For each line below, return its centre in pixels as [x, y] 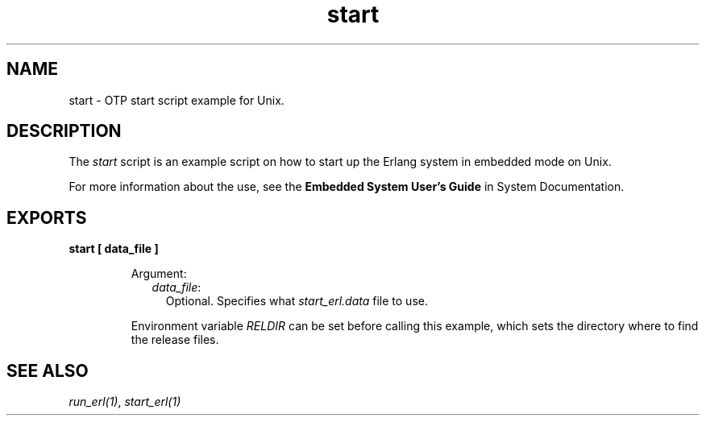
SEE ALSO [48, 370]
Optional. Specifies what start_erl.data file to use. [297, 301]
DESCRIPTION [64, 131]
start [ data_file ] [114, 249]
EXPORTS [47, 217]
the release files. [175, 340]
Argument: [159, 274]
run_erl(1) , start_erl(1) [125, 402]
